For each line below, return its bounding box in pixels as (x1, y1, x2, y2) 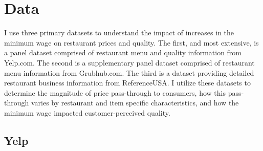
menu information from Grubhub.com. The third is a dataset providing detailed (4, 67, 254, 78)
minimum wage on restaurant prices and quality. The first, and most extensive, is (4, 37, 259, 48)
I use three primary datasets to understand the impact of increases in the (4, 27, 234, 38)
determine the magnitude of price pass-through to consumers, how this (4, 87, 226, 98)
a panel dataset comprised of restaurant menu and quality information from (4, 47, 242, 58)
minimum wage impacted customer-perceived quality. (4, 107, 170, 118)
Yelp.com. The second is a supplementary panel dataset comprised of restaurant (4, 57, 255, 68)
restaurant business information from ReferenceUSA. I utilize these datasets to (4, 77, 251, 88)
